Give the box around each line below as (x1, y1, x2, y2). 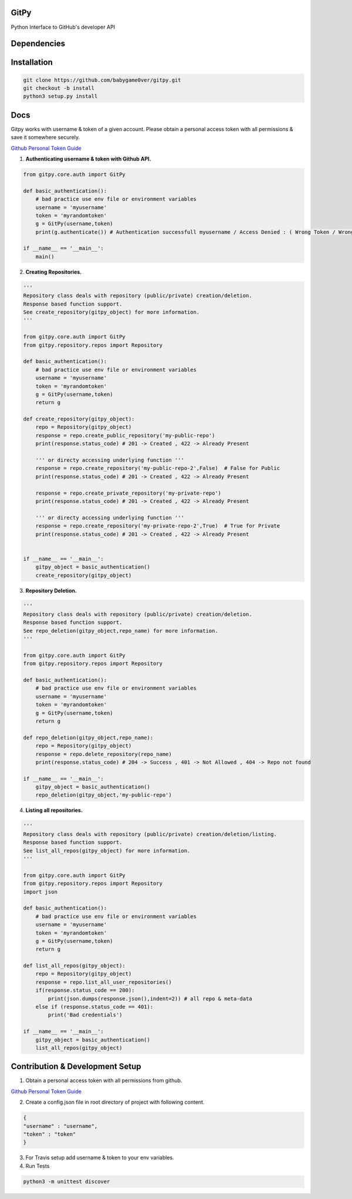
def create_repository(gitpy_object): (23, 416, 135, 422)
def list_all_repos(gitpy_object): (23, 962, 126, 969)
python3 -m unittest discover (23, 1178, 110, 1185)
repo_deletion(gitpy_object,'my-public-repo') (35, 792, 172, 798)
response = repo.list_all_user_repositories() (35, 979, 172, 985)
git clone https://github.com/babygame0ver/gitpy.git (23, 76, 181, 83)
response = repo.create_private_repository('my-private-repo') (35, 489, 222, 496)
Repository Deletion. (25, 587, 77, 594)
